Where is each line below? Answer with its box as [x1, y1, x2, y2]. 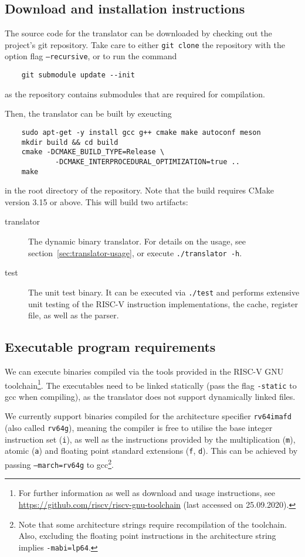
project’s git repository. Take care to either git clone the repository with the [5, 38, 285, 50]
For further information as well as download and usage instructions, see [18, 487, 276, 499]
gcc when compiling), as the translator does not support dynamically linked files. [5, 390, 296, 402]
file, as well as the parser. [28, 309, 119, 321]
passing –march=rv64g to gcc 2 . [5, 457, 114, 470]
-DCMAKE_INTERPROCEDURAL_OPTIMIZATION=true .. [55, 157, 240, 166]
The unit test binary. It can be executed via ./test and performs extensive [28, 286, 300, 298]
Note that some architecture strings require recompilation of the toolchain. [18, 518, 287, 530]
